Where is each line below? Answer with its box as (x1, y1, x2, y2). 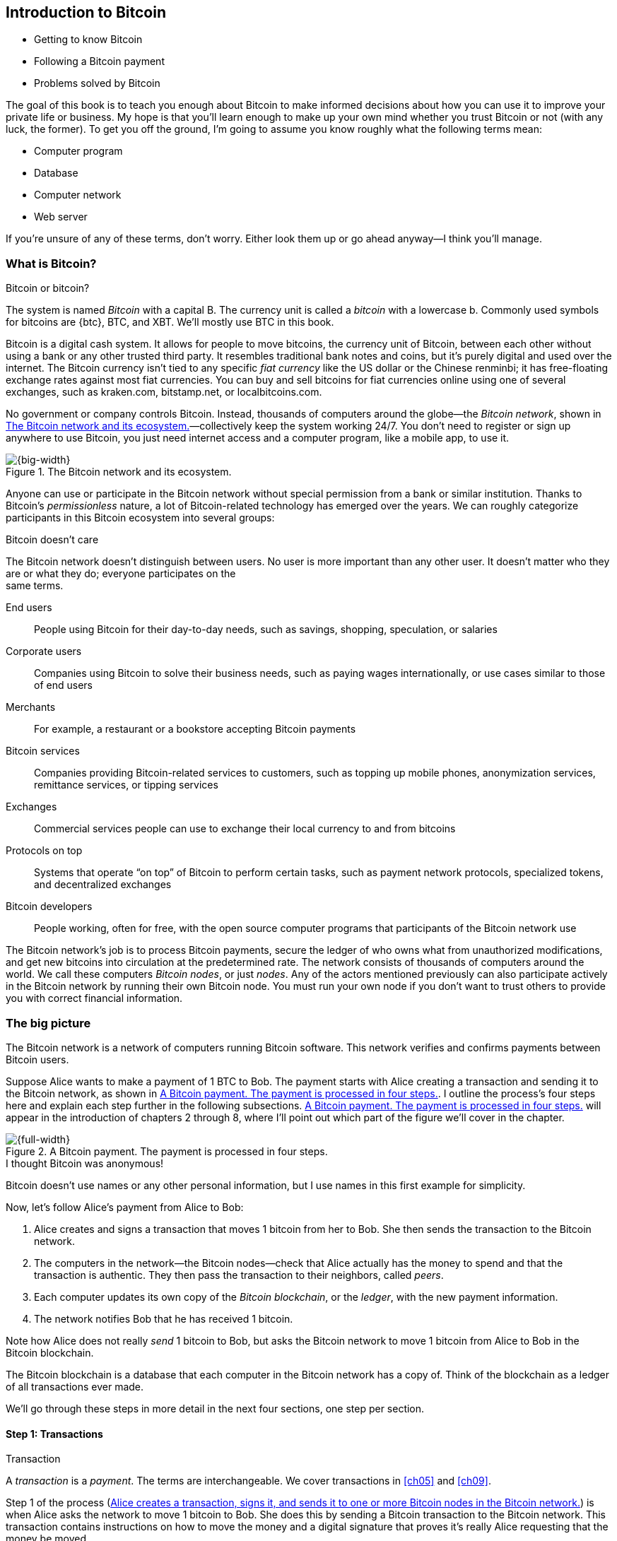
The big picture (6, 1015, 91, 1030)
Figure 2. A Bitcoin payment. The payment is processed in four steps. (6, 1145, 328, 1157)
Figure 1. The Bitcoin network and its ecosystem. (6, 466, 232, 478)
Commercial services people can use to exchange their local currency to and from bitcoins (34, 822, 456, 835)
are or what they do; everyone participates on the (6, 567, 236, 580)
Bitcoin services (6, 745, 80, 757)
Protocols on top (6, 844, 83, 857)
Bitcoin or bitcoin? (6, 282, 90, 295)
